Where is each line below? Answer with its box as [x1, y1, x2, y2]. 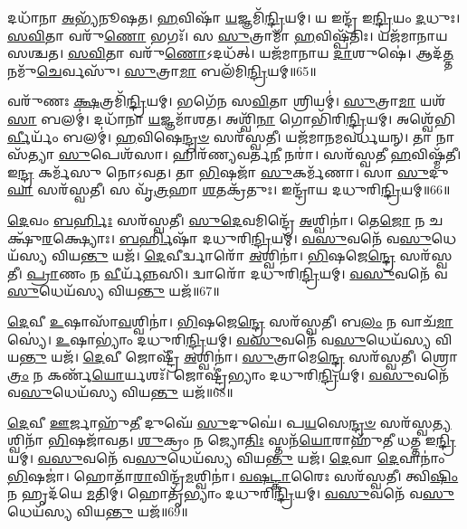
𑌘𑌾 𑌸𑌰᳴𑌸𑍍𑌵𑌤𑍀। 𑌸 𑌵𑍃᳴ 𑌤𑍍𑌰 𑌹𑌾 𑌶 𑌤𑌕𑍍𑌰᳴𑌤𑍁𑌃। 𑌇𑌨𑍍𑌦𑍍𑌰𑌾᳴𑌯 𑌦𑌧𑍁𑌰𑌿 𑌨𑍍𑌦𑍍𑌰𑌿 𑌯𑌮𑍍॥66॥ [7, 180, 451, 199]
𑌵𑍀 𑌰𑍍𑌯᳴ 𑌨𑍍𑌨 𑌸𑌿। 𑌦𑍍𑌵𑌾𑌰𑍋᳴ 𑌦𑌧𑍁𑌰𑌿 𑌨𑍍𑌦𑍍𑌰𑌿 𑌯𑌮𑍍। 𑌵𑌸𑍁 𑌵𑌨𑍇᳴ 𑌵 [104, 263, 448, 282]
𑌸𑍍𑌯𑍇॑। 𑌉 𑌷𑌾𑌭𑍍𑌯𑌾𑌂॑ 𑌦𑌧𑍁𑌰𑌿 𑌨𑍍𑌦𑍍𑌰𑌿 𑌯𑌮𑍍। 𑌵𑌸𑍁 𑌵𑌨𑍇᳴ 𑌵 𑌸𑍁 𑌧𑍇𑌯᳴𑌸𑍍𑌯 [7, 329, 432, 348]
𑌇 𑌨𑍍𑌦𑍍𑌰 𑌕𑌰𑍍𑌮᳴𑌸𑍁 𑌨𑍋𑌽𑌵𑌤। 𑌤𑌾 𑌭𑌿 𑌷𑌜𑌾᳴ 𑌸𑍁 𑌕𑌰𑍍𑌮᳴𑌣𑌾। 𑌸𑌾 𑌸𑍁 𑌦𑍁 [7, 162, 449, 181]
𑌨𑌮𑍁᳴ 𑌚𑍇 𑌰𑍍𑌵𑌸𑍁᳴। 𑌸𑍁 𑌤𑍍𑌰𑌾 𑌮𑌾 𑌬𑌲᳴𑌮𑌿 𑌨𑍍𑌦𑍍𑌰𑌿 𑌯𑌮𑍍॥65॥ [7, 61, 317, 80]
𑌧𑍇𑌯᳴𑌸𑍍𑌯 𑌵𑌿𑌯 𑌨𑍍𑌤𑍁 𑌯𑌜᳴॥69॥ [7, 501, 188, 520]
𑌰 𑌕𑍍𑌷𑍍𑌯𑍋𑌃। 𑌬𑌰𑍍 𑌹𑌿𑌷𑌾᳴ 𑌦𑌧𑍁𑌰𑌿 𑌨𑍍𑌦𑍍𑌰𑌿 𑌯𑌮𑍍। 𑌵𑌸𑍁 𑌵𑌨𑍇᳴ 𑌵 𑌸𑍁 [42, 228, 432, 247]
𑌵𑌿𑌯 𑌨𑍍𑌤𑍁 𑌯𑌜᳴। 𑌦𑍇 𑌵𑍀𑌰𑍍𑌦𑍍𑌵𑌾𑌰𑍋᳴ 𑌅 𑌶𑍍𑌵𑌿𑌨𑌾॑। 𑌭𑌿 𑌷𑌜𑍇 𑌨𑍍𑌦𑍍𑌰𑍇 [51, 246, 396, 265]
